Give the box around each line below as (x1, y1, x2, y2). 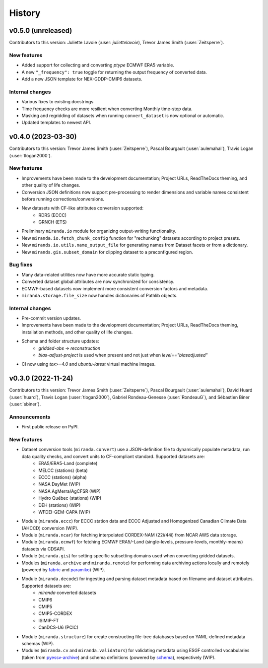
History (9, 7, 41, 18)
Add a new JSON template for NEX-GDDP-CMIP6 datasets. (21, 76, 142, 82)
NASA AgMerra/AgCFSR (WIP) (38, 488, 101, 494)
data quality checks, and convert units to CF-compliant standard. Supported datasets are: (21, 453, 205, 459)
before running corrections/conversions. (21, 196, 104, 202)
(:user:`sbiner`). (9, 401, 41, 407)
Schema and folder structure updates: (21, 338, 99, 344)
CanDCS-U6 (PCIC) (38, 624, 79, 630)
